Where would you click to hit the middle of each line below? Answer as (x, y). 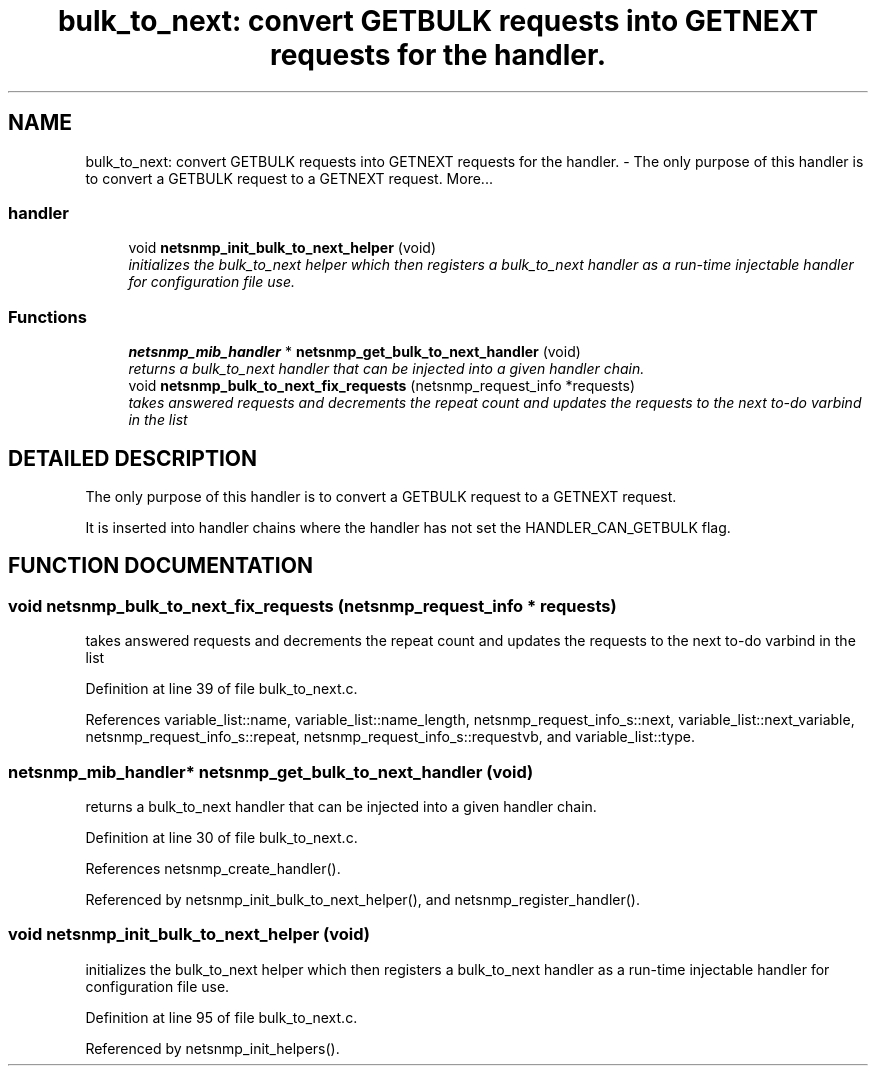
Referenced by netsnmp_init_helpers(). (212, 1048)
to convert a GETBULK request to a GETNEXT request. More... (289, 178)
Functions (47, 316)
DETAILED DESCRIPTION (133, 458)
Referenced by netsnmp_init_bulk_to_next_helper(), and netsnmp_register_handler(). (362, 899)
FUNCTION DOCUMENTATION (160, 566)
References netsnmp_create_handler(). (213, 868)
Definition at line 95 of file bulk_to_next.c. (221, 1017)
